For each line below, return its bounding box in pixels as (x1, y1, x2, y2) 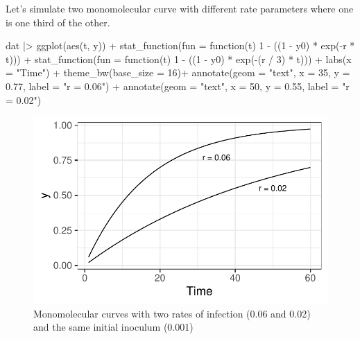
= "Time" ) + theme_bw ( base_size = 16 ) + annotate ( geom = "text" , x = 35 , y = (6, 65, 350, 80)
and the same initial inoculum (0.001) (33, 320, 194, 334)
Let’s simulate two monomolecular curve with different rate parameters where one (6, 1, 354, 15)
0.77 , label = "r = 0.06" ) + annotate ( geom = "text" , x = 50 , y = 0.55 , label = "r (6, 78, 350, 93)
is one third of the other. (6, 15, 110, 29)
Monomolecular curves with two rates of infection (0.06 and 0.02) (33, 306, 311, 320)
